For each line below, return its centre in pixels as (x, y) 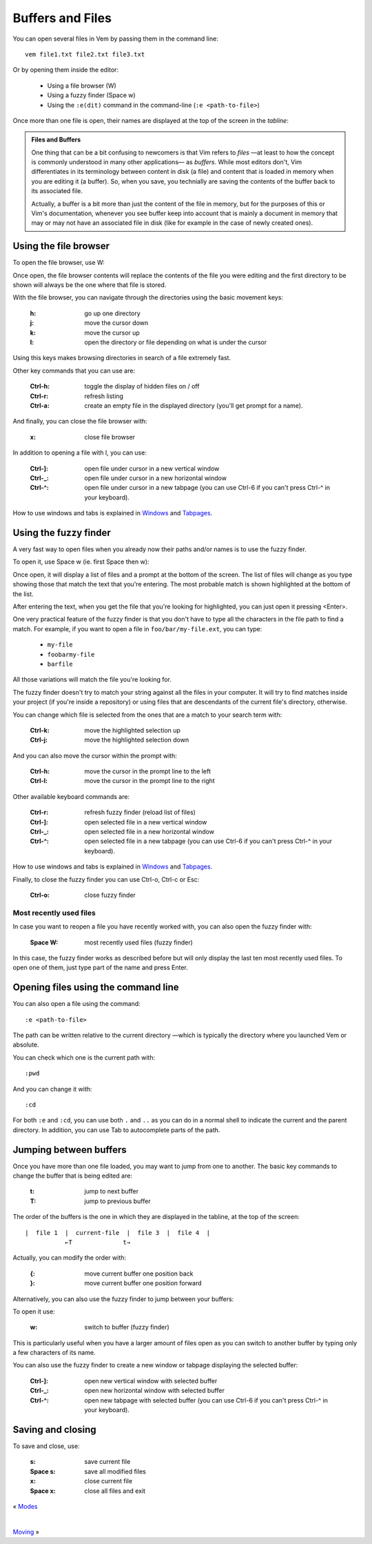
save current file (107, 1462)
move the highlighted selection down (137, 740)
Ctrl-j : (39, 740)
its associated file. (57, 191)
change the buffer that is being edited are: (72, 1176)
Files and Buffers (56, 140)
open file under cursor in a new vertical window (152, 468)
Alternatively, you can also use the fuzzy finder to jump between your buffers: (123, 1299)
